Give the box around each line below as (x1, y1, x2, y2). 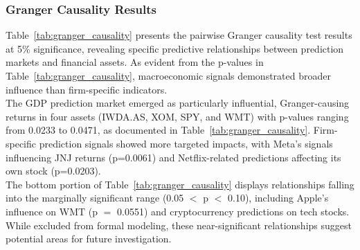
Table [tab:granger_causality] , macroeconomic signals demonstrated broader (6, 69, 331, 82)
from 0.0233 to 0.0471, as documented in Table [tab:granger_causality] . (6, 123, 311, 137)
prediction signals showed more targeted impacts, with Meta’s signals (39, 136, 333, 150)
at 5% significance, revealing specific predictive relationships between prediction (6, 41, 344, 55)
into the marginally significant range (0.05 (6, 190, 184, 205)
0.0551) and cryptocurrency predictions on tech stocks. (117, 204, 350, 218)
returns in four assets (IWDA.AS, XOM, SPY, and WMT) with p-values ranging (6, 109, 349, 123)
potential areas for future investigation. (6, 231, 172, 246)
